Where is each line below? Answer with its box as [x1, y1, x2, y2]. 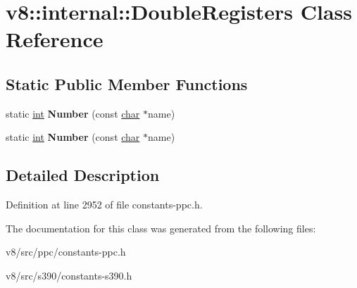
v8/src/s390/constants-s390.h [6, 268, 132, 282]
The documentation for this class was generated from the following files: [6, 220, 316, 235]
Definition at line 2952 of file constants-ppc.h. [6, 197, 203, 212]
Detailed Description [6, 164, 160, 186]
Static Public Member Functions [6, 73, 248, 94]
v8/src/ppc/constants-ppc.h [6, 244, 126, 259]
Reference [6, 25, 104, 54]
